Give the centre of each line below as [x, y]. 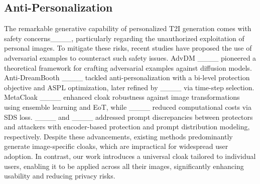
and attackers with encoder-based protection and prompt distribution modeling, [127, 127]
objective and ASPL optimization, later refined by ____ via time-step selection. [129, 87]
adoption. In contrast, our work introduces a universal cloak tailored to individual [130, 156]
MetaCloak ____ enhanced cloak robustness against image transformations [122, 97]
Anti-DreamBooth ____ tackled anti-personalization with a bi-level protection [127, 77]
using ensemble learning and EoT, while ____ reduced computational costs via [128, 107]
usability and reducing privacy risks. [60, 176]
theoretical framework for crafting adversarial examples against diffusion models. [128, 67]
